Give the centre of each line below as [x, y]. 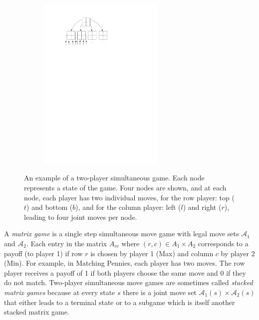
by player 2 [238, 253]
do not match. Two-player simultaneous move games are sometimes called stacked [129, 282]
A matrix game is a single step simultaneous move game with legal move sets [122, 234]
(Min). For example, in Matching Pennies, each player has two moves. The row [125, 263]
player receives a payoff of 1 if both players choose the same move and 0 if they [125, 272]
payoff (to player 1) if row [43, 253]
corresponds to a [223, 243]
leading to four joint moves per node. [81, 217]
